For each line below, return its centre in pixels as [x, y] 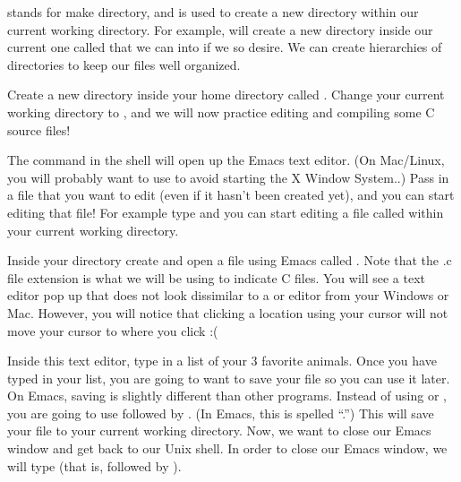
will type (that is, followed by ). [94, 465]
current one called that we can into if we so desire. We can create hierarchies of [225, 47]
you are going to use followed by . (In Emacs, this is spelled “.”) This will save [221, 413]
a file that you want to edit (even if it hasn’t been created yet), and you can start [231, 195]
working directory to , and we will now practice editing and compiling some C [221, 112]
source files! [39, 129]
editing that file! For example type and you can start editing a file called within [226, 212]
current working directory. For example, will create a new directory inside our [220, 29]
